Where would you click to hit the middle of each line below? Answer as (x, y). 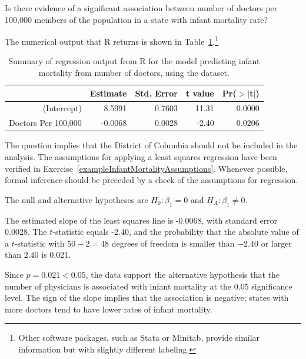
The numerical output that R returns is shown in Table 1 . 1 (112, 40)
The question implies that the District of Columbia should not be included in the (151, 145)
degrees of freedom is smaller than (173, 243)
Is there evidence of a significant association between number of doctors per (141, 8)
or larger (276, 243)
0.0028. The (26, 232)
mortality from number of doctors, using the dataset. (134, 73)
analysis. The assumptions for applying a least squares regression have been (141, 157)
